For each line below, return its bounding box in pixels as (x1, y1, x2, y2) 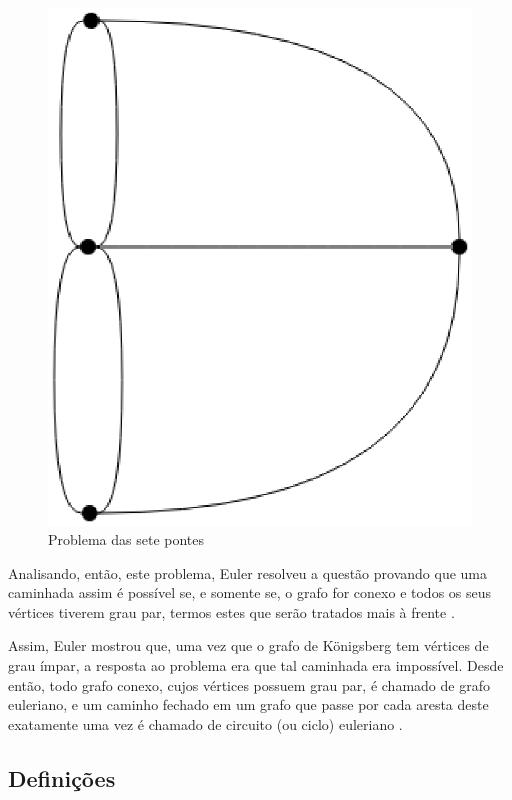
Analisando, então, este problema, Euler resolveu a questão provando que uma (8, 562, 487, 583)
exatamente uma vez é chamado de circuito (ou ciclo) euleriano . (8, 713, 403, 734)
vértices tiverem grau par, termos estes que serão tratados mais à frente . (8, 601, 455, 622)
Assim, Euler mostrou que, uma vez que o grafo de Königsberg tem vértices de (8, 635, 489, 656)
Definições (8, 762, 116, 793)
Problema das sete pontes (48, 529, 205, 550)
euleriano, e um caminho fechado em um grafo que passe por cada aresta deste (8, 694, 489, 715)
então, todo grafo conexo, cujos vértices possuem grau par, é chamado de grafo (8, 674, 490, 695)
